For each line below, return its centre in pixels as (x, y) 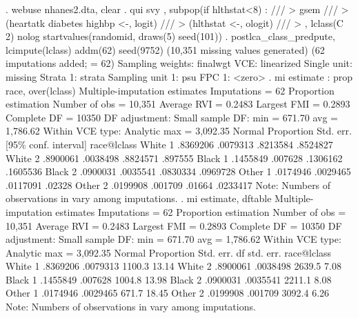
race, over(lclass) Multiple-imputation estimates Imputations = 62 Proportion (170, 90)
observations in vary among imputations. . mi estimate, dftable (139, 198)
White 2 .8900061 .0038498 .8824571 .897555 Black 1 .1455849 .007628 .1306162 (174, 158)
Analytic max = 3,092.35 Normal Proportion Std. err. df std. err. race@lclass (169, 252)
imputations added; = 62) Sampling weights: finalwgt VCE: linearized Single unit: (179, 63)
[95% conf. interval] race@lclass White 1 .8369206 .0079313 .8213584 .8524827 (169, 144)
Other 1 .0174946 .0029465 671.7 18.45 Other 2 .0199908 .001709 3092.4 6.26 (168, 293)
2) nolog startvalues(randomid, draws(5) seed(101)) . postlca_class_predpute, (170, 36)
